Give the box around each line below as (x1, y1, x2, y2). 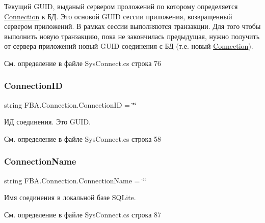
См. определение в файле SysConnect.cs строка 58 (4, 133, 162, 144)
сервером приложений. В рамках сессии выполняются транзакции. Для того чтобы (4, 21, 261, 31)
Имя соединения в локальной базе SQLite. (4, 192, 136, 203)
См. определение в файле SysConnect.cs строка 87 (4, 209, 162, 219)
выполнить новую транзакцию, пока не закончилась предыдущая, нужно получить (4, 30, 260, 41)
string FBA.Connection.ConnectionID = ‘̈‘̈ (4, 99, 137, 110)
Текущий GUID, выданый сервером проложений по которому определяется (4, 1, 238, 11)
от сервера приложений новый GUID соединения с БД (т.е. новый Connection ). (4, 41, 253, 51)
